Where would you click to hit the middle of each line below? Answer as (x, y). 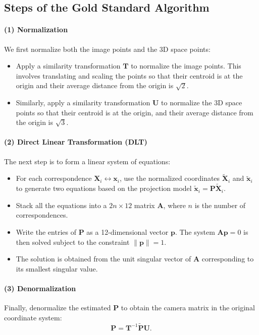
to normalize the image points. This (186, 66)
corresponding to (228, 259)
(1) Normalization (36, 29)
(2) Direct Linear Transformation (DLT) (76, 142)
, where (174, 205)
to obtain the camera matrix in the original (188, 308)
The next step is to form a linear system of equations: (87, 161)
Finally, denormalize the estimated (58, 308)
